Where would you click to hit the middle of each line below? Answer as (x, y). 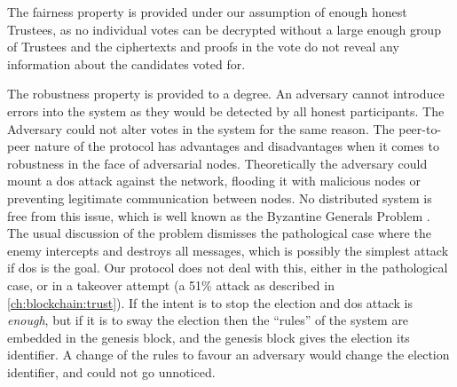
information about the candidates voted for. (126, 63)
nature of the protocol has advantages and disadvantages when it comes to (236, 146)
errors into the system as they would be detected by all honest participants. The (226, 111)
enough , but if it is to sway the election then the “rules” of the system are (208, 320)
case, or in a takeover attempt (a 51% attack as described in (171, 284)
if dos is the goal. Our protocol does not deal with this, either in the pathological (228, 268)
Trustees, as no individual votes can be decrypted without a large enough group (224, 29)
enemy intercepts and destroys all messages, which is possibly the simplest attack (228, 250)
